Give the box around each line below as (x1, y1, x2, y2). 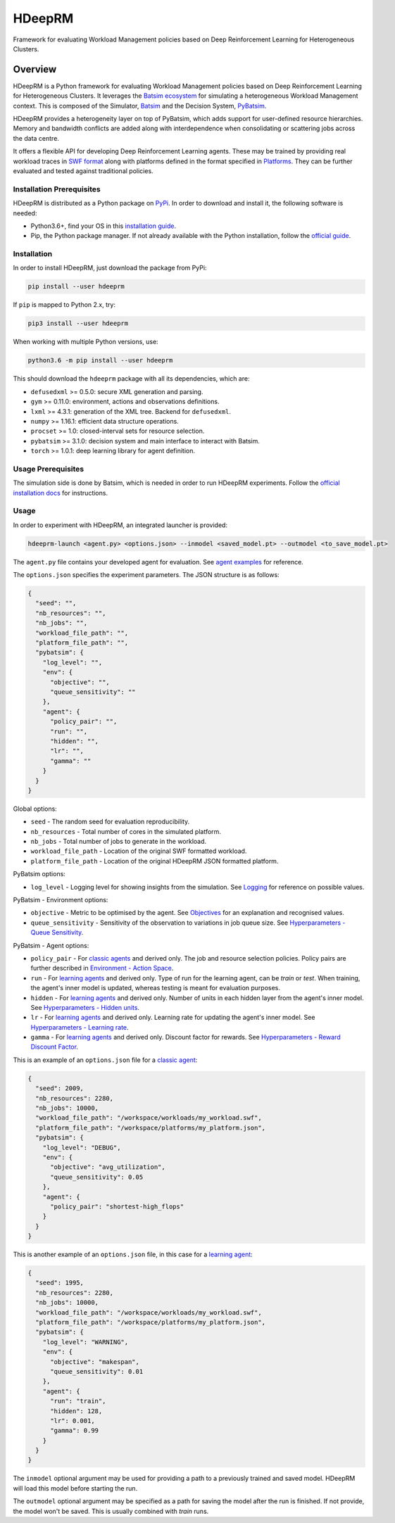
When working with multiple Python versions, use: (13, 338, 158, 346)
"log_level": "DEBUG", (42, 1144, 121, 1151)
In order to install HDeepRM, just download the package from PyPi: (13, 264, 207, 272)
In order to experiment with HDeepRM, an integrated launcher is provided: (13, 521, 228, 529)
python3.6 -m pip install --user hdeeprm (27, 356, 173, 365)
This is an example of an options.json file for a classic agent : (13, 1056, 198, 1064)
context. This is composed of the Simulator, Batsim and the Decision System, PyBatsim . (13, 101, 267, 110)
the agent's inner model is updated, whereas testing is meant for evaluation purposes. (30, 984, 281, 992)
